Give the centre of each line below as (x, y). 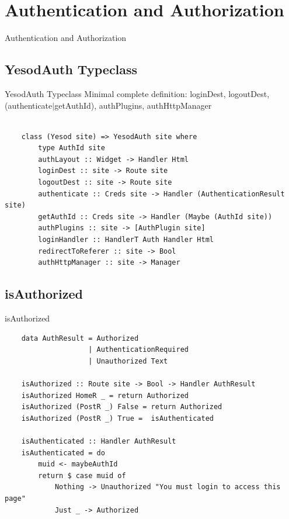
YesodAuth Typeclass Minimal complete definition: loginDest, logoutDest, (137, 93)
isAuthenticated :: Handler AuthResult (99, 441)
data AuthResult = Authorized (80, 338)
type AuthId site (72, 148)
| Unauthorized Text (128, 361)
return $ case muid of (82, 475)
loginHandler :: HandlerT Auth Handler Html (126, 240)
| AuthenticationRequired (138, 350)
